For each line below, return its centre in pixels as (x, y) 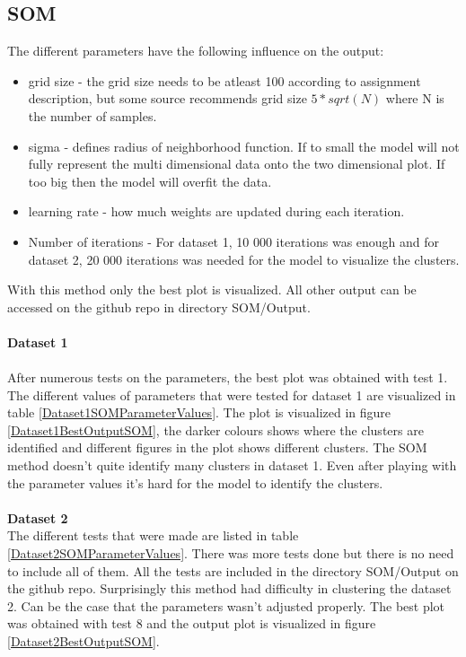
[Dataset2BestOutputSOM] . (84, 641)
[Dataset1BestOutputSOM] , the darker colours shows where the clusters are (215, 429)
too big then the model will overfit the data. (150, 181)
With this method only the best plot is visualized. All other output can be (212, 289)
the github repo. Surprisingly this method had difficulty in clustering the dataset (229, 588)
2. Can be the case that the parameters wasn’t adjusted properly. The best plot (226, 605)
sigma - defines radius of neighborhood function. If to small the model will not (244, 146)
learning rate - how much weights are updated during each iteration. (216, 211)
